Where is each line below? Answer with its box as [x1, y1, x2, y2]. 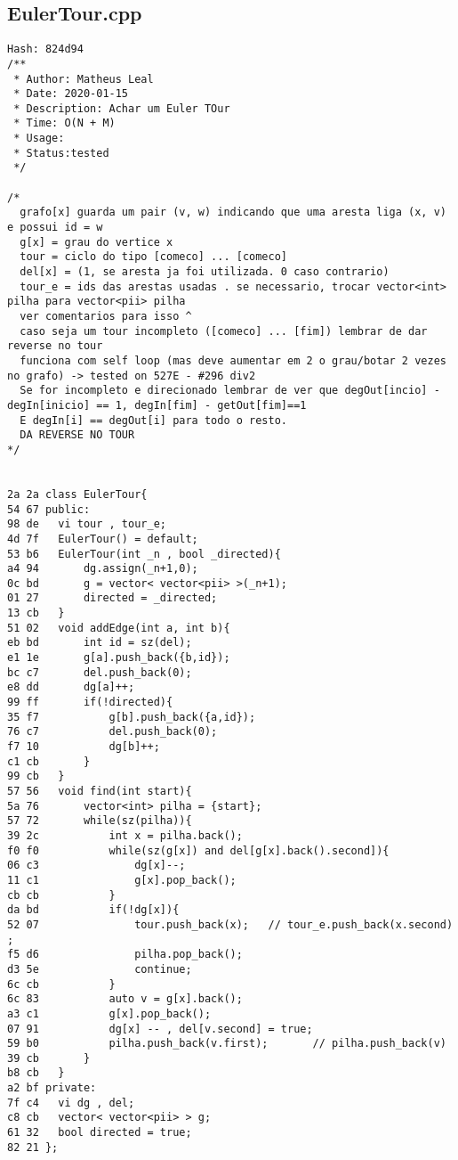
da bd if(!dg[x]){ [7, 903, 180, 917]
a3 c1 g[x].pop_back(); [7, 1007, 212, 1020]
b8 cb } [7, 1066, 65, 1080]
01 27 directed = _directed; [7, 592, 218, 605]
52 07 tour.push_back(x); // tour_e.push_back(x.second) [7, 918, 454, 931]
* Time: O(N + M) [13, 117, 116, 130]
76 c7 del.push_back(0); [7, 725, 218, 739]
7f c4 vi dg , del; [7, 1096, 135, 1109]
